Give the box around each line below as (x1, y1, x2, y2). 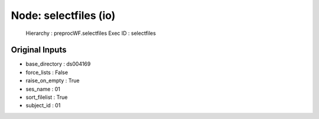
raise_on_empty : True (25, 77, 80, 84)
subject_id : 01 (25, 102, 61, 109)
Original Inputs (11, 45, 67, 55)
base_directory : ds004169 (25, 60, 91, 67)
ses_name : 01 (25, 85, 60, 92)
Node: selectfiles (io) (11, 9, 116, 22)
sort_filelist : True (25, 94, 68, 101)
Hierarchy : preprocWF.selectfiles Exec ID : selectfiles (25, 30, 156, 37)
